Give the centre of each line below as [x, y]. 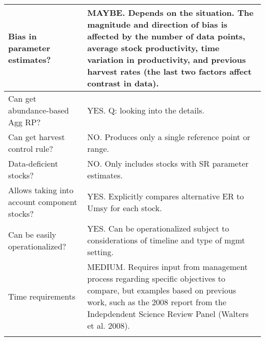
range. [98, 149]
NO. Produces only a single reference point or [169, 137]
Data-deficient [33, 163]
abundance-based [39, 110]
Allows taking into [41, 190]
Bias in [22, 36]
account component [43, 202]
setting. [100, 252]
